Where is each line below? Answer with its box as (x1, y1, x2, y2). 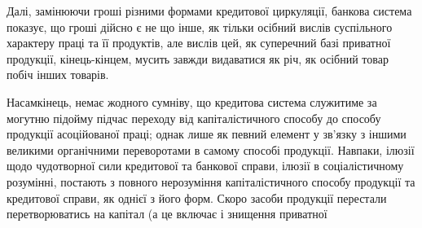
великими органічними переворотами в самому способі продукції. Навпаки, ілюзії (7, 141, 415, 158)
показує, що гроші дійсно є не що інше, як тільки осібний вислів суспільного (7, 18, 393, 35)
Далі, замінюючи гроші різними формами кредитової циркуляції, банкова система (7, 2, 412, 19)
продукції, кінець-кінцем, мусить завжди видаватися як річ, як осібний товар (7, 50, 389, 67)
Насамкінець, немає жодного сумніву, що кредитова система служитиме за (7, 93, 377, 110)
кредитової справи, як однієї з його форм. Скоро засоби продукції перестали (7, 189, 387, 206)
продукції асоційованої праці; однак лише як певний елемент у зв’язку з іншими (7, 125, 407, 142)
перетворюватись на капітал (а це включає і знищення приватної (7, 205, 327, 222)
